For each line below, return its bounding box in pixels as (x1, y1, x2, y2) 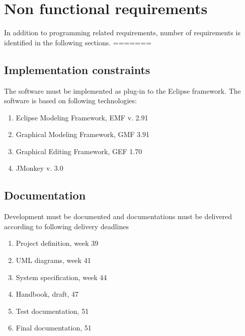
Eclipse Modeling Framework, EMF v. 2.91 (16, 112, 148, 122)
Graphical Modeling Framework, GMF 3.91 (16, 129, 149, 140)
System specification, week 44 (16, 272, 107, 282)
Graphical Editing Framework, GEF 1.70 (16, 146, 142, 156)
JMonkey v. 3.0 (16, 163, 63, 173)
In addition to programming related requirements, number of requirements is (4, 27, 240, 38)
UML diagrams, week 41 (16, 255, 91, 265)
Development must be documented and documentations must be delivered (4, 211, 232, 222)
